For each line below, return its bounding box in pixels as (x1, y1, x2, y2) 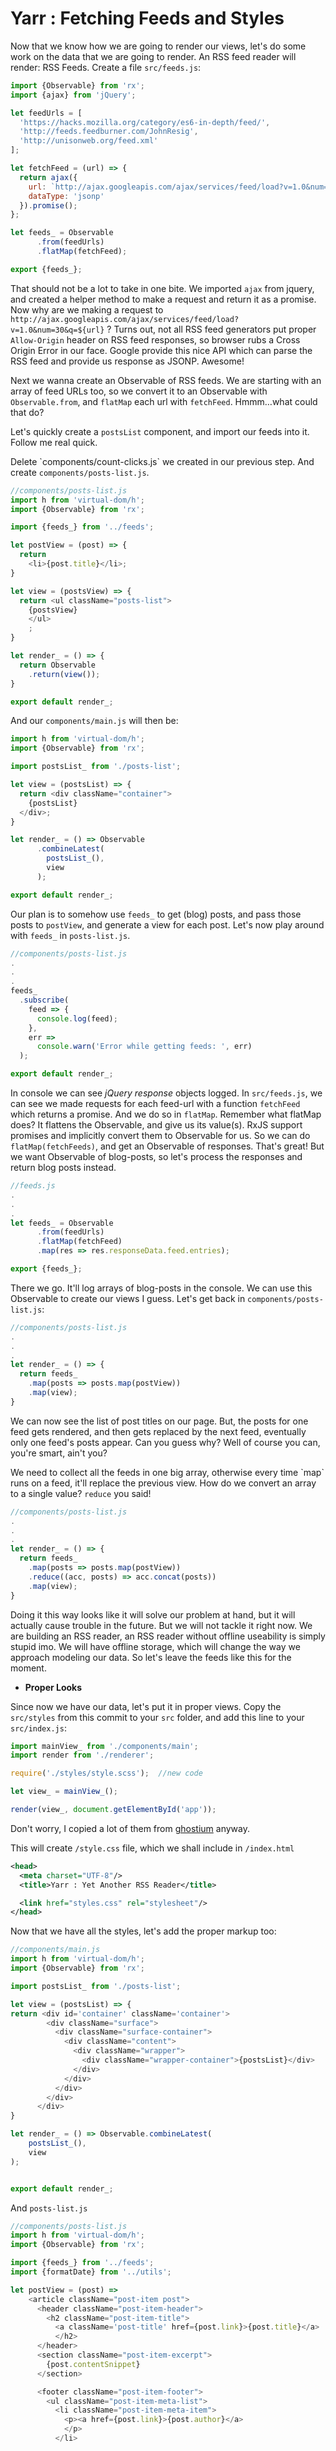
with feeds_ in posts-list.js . (10, 929, 131, 941)
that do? (10, 406, 45, 418)
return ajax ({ (19, 172, 78, 182)
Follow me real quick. (10, 436, 98, 448)
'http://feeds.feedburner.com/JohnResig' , (19, 127, 199, 137)
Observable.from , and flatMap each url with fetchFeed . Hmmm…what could (10, 395, 318, 407)
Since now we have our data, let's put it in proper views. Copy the (10, 1700, 282, 1712)
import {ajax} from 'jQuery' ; (10, 90, 137, 100)
